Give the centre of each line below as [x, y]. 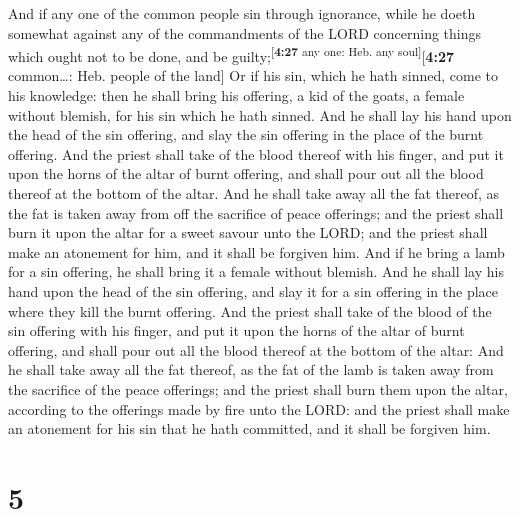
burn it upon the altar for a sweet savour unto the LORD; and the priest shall [248, 232]
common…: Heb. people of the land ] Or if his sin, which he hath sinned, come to [253, 75]
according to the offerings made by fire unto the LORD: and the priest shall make [259, 408]
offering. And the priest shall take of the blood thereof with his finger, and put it [256, 153]
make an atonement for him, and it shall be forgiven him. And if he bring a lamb [256, 251]
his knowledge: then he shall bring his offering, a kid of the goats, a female [236, 95]
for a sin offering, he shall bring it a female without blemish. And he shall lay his [256, 271]
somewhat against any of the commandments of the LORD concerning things [245, 32]
